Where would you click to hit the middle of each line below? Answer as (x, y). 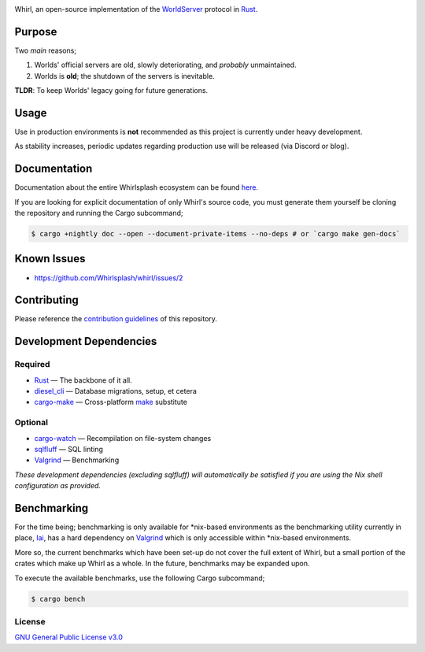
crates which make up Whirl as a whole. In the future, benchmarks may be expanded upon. (162, 564)
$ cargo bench (58, 599)
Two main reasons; (46, 50)
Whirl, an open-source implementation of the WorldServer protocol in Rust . (136, 9)
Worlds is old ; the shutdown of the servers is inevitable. (125, 76)
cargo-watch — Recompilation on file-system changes (123, 438)
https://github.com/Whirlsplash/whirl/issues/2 (109, 278)
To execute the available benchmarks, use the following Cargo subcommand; (140, 578)
